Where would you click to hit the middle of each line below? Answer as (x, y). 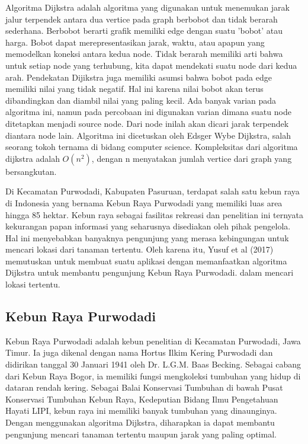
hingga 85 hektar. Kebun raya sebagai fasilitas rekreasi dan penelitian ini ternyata (154, 214)
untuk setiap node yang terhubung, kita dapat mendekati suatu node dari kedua (151, 65)
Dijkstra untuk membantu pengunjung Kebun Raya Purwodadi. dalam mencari (150, 272)
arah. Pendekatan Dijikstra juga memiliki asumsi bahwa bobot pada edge (139, 77)
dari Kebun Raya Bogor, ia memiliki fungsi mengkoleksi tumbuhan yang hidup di (153, 376)
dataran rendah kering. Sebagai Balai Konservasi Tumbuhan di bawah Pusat (144, 387)
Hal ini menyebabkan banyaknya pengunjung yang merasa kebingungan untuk (147, 237)
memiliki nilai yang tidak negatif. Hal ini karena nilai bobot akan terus (134, 89)
